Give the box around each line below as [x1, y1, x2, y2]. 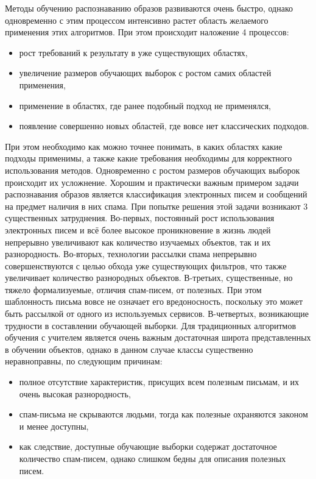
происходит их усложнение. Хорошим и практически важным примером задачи [5, 176, 299, 188]
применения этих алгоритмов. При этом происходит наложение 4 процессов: [5, 26, 289, 38]
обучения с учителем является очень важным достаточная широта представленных [5, 331, 311, 344]
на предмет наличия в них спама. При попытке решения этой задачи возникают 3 [5, 199, 308, 212]
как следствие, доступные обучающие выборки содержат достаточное [19, 440, 277, 453]
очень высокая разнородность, [19, 387, 131, 400]
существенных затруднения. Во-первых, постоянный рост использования [5, 211, 275, 224]
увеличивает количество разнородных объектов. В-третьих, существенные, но [5, 271, 293, 284]
